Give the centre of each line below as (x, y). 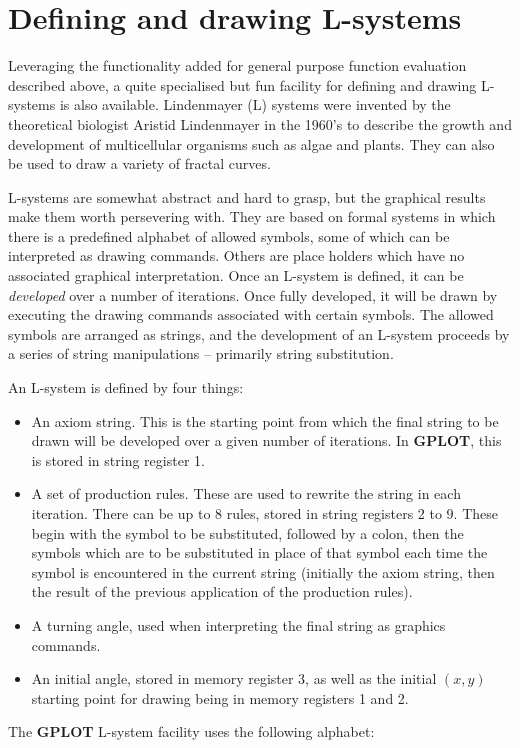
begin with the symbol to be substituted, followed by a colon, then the (247, 532)
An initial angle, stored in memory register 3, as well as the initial (234, 678)
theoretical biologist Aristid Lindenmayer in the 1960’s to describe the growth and (260, 123)
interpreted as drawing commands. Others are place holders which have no (236, 255)
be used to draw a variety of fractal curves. (139, 163)
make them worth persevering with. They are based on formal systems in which (252, 216)
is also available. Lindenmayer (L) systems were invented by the (255, 104)
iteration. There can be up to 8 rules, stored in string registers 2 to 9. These (264, 513)
